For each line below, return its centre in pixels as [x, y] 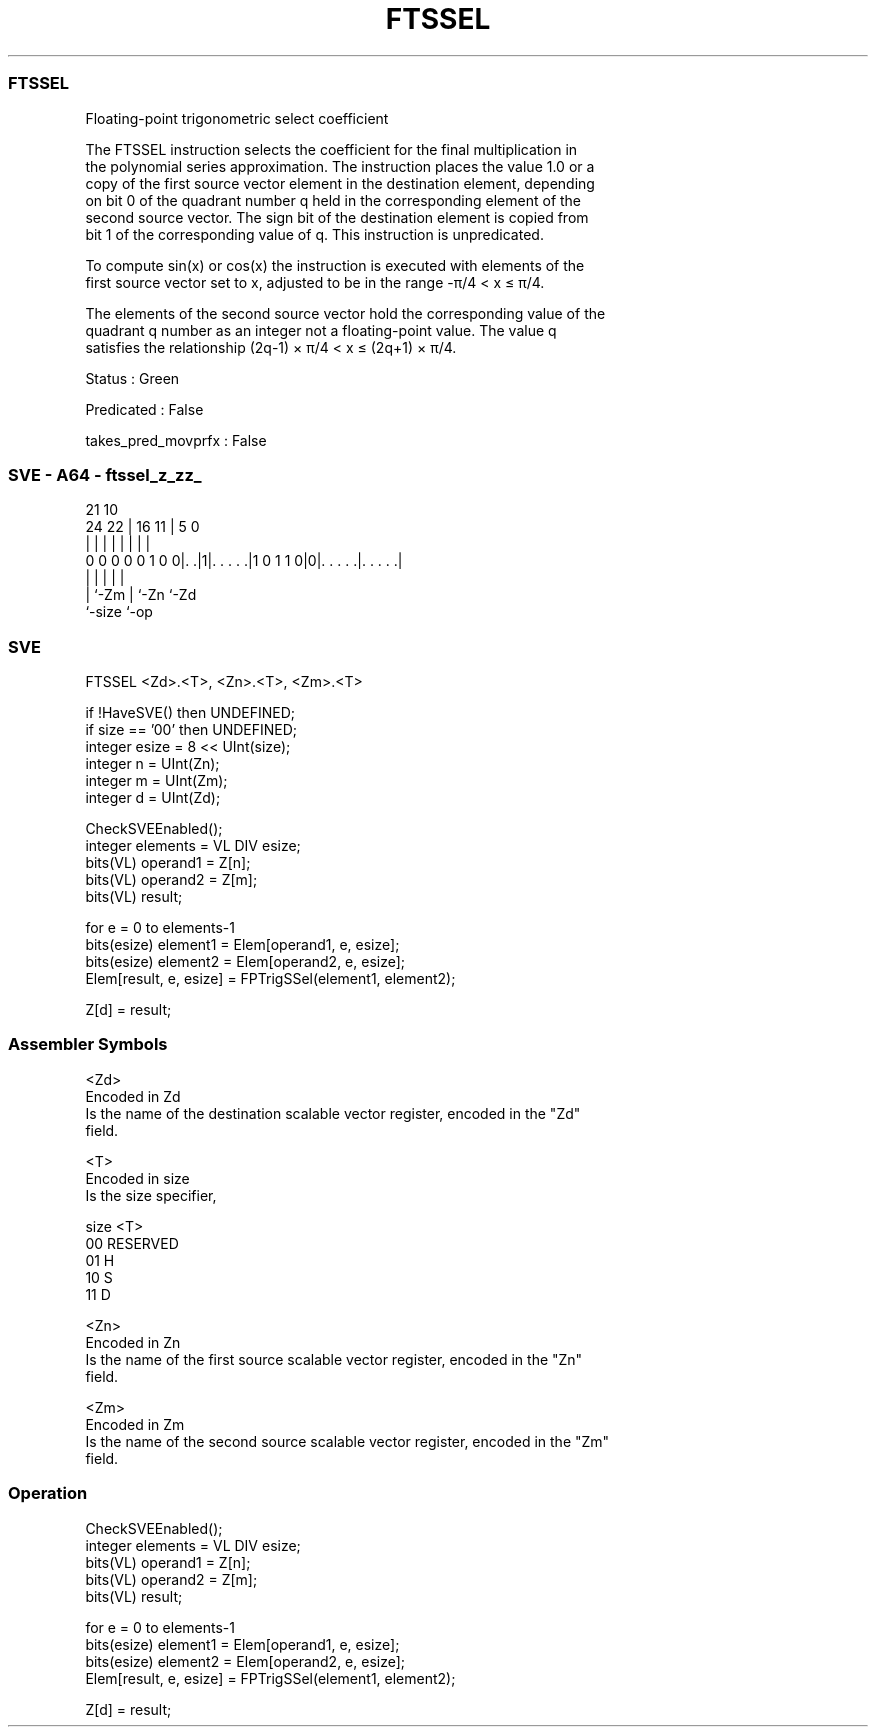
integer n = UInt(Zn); [152, 763]
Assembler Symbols [88, 1044]
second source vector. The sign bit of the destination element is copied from [337, 217]
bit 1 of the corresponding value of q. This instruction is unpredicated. [314, 234]
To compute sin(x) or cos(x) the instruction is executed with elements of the [335, 265]
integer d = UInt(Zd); [153, 797]
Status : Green [132, 378]
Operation [48, 1493]
